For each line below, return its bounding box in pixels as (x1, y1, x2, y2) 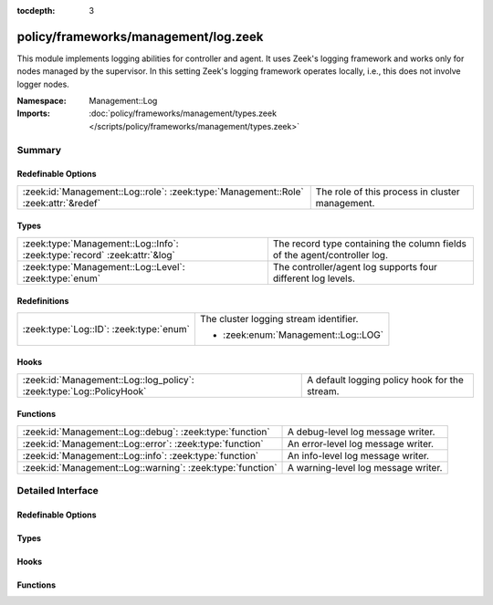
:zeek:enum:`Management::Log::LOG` (222, 329, 383, 341)
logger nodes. (16, 78, 70, 89)
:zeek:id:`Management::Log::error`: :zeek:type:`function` (22, 437, 264, 450)
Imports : (16, 108, 50, 119)
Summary (16, 143, 62, 156)
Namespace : (16, 96, 68, 107)
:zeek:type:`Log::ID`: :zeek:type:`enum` (22, 322, 191, 335)
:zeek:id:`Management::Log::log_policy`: (22, 373, 195, 386)
